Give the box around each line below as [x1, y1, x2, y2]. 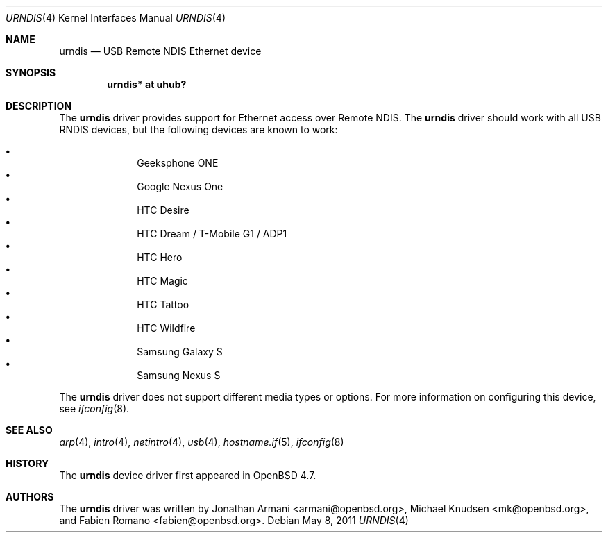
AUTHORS [6, 491, 54, 503]
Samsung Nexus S [137, 369, 221, 381]
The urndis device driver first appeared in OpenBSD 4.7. [59, 469, 316, 481]
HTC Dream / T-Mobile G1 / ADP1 [137, 228, 287, 239]
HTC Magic [137, 275, 188, 287]
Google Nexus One [137, 180, 223, 192]
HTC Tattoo [137, 299, 189, 310]
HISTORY [6, 457, 49, 469]
